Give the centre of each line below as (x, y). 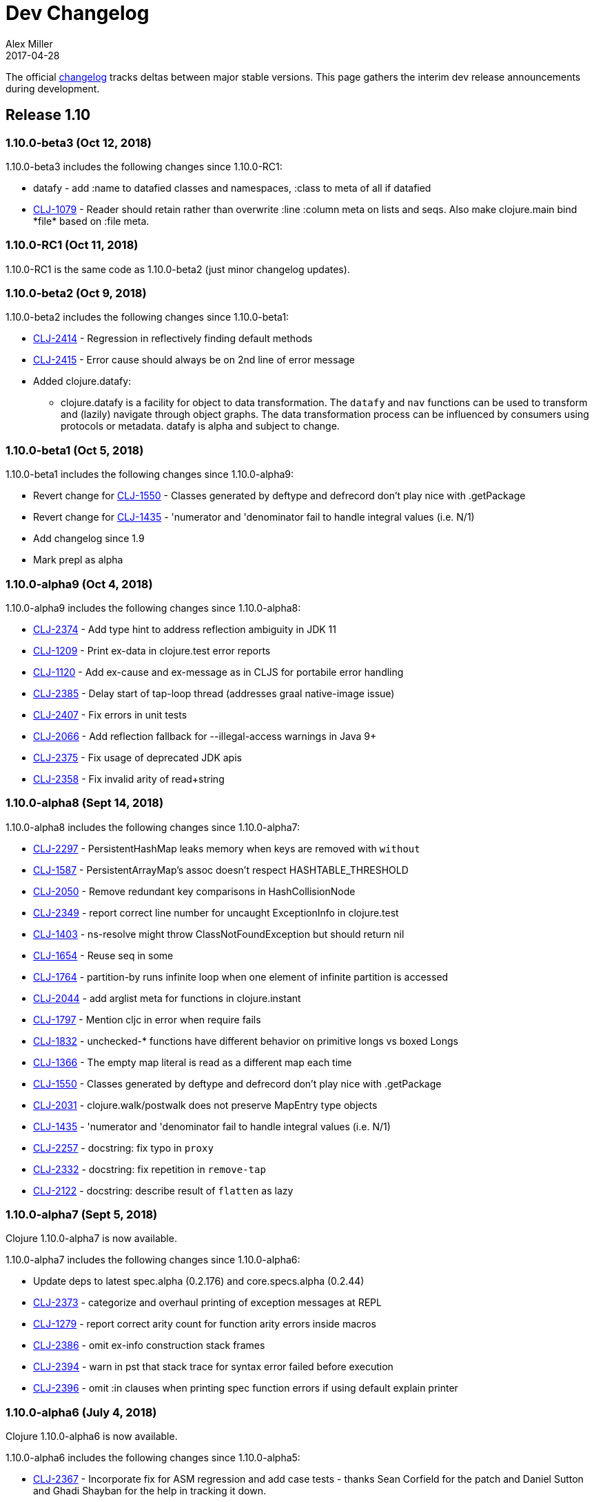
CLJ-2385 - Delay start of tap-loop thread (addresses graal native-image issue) (214, 693)
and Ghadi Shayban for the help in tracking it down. (150, 1491)
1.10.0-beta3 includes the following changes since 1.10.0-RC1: (144, 166)
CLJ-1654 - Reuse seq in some (103, 955)
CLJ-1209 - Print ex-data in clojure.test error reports (152, 650)
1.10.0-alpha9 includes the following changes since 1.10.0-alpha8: (153, 608)
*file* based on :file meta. (91, 221)
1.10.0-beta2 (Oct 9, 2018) (76, 293)
